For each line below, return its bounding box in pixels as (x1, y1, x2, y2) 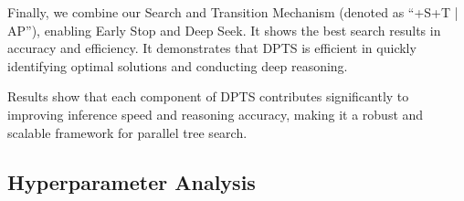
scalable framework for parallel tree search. (7, 122, 248, 142)
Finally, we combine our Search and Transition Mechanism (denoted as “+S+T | (7, 3, 459, 21)
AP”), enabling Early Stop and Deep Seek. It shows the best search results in (7, 20, 441, 39)
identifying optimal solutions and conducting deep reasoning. (7, 56, 348, 75)
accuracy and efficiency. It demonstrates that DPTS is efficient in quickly (7, 38, 417, 58)
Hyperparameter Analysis (7, 167, 256, 196)
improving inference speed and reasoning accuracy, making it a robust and (7, 104, 424, 123)
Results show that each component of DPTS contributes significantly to (7, 87, 409, 106)
